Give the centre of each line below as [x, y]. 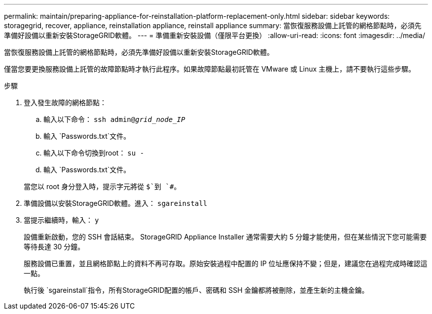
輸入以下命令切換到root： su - [94, 153]
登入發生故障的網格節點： [65, 102]
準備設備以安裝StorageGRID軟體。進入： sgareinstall [116, 203]
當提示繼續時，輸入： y [61, 220]
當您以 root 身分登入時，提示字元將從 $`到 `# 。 [102, 186]
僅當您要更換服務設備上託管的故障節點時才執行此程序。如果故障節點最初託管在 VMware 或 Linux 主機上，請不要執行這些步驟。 [210, 69]
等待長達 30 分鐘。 [54, 247]
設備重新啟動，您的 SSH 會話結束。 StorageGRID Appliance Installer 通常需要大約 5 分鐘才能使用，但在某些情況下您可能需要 [225, 237]
